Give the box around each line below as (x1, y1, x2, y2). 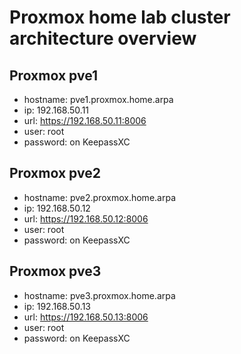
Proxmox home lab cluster (9, 6, 231, 29)
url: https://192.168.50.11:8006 (23, 115, 147, 126)
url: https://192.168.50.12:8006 (23, 212, 149, 225)
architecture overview (9, 27, 197, 50)
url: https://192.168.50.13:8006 (23, 311, 149, 323)
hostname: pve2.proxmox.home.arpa (23, 191, 177, 203)
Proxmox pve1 (9, 67, 98, 84)
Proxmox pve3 (9, 263, 102, 280)
